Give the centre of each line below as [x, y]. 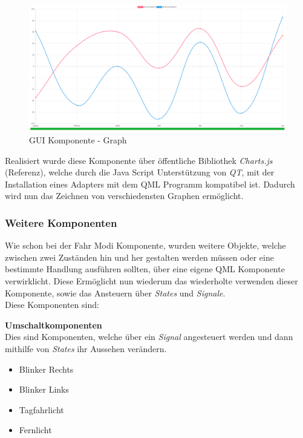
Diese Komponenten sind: [52, 305]
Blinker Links [44, 389]
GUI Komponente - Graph [78, 140]
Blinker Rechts [46, 369]
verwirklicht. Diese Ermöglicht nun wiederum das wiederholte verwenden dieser [151, 281]
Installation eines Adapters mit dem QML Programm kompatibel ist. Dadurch [150, 184]
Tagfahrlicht [41, 409]
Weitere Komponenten [61, 223]
